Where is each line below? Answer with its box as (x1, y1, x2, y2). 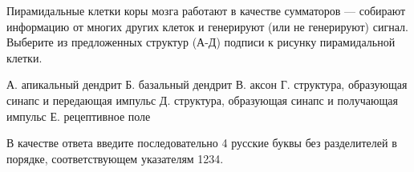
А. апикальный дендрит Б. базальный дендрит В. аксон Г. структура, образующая (6, 76, 408, 93)
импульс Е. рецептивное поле (6, 107, 151, 124)
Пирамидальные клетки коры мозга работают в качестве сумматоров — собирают (6, 2, 406, 18)
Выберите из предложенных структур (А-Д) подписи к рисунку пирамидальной (6, 34, 396, 50)
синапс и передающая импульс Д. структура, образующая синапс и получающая (6, 91, 398, 108)
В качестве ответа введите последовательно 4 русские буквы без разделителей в (6, 134, 397, 151)
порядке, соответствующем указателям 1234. (6, 150, 224, 166)
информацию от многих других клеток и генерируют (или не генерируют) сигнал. (6, 18, 408, 34)
